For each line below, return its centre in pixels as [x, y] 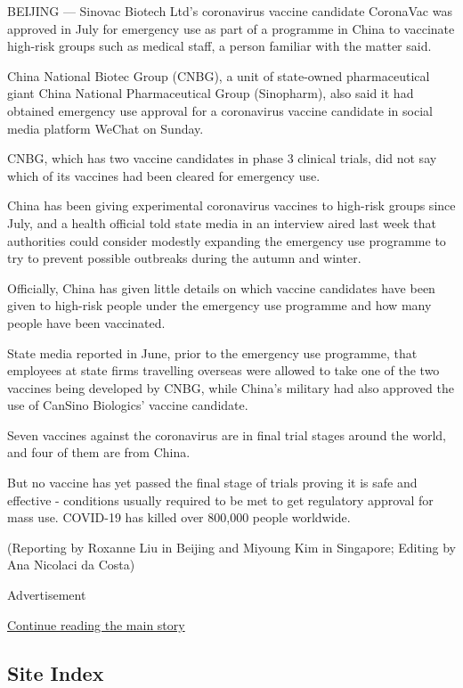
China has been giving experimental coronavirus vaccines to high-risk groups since [231, 205]
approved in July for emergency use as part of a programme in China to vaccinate [231, 28]
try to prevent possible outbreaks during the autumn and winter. [184, 258]
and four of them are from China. [99, 452]
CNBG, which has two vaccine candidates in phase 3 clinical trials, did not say [222, 158]
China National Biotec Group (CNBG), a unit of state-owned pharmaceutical [219, 75]
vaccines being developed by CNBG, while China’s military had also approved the [231, 387]
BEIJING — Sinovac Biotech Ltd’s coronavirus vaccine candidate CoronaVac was [230, 11]
